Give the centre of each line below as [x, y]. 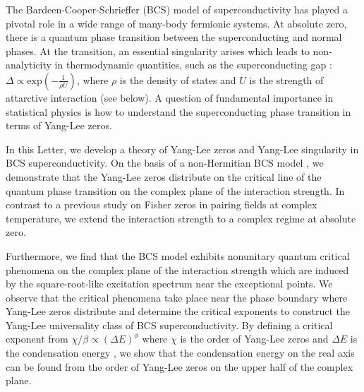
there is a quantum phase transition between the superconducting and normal [174, 37]
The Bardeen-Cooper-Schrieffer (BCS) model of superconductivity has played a [177, 9]
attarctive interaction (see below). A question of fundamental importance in [170, 97]
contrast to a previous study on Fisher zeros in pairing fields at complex [162, 204]
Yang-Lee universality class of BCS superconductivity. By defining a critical [169, 325]
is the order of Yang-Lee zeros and [254, 339]
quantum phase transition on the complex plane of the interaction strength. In [175, 190]
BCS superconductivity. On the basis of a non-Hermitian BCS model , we [165, 163]
